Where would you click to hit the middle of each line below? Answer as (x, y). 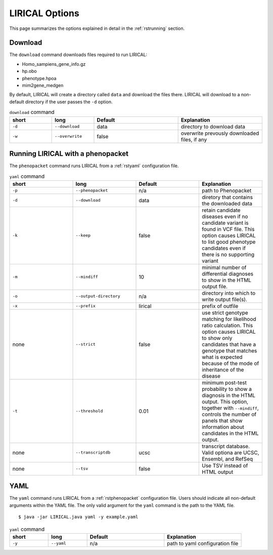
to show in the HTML (226, 280)
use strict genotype (225, 312)
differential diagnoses (227, 273)
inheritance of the (223, 370)
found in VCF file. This (228, 229)
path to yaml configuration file (203, 543)
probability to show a (227, 389)
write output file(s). (224, 299)
